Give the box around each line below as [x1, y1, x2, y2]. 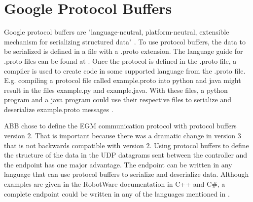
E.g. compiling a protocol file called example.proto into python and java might [4, 75, 241, 85]
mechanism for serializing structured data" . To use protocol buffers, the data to [4, 36, 246, 46]
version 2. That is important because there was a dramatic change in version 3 [4, 130, 241, 141]
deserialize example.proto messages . [4, 104, 113, 114]
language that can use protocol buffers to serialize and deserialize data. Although [4, 169, 249, 179]
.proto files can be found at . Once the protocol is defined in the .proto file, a [4, 55, 237, 66]
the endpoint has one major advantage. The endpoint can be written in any [4, 159, 232, 169]
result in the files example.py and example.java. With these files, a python [4, 84, 228, 95]
